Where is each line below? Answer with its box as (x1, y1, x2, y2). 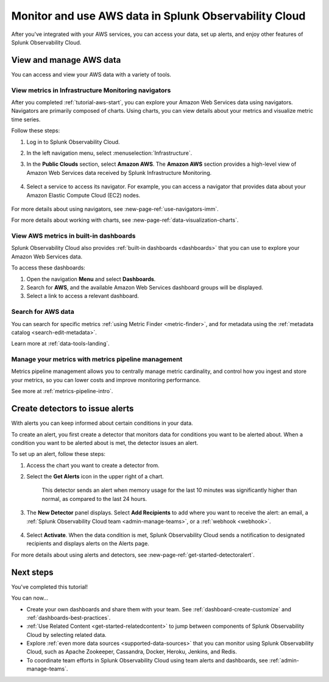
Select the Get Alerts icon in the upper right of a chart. (26, 473, 164, 480)
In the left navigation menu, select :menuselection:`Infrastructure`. (26, 149, 193, 157)
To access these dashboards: (11, 264, 85, 271)
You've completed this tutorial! (11, 583, 88, 591)
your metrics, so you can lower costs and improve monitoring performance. (11, 376, 201, 383)
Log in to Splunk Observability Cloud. (26, 138, 120, 146)
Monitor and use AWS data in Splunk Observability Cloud (11, 9, 306, 23)
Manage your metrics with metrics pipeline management (11, 355, 183, 364)
